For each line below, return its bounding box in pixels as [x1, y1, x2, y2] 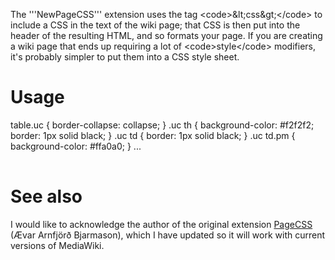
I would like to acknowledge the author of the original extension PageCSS [10, 218, 313, 230]
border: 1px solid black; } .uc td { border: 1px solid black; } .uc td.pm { [10, 129, 296, 141]
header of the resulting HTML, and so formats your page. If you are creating [10, 30, 323, 41]
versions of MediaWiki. [10, 239, 105, 251]
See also [10, 185, 83, 208]
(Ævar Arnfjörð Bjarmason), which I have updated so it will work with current [10, 229, 325, 241]
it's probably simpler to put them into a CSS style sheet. [10, 51, 240, 63]
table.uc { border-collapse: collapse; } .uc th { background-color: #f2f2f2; [10, 119, 315, 131]
